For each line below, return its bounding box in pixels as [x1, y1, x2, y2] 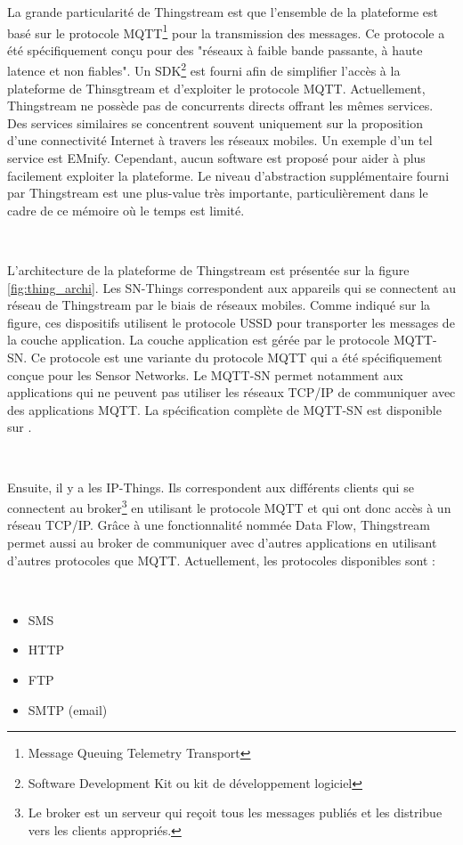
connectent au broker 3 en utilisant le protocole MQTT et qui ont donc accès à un [7, 496, 451, 516]
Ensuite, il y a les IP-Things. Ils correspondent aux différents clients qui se [7, 477, 414, 496]
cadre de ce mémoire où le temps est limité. [7, 200, 245, 219]
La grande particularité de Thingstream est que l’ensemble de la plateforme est [7, 3, 439, 20]
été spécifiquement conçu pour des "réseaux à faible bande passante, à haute [7, 40, 423, 59]
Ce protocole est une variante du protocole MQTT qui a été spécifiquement [30, 348, 443, 366]
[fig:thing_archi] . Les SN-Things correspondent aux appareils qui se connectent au [7, 278, 456, 297]
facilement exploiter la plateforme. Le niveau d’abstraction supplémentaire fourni [7, 166, 450, 184]
